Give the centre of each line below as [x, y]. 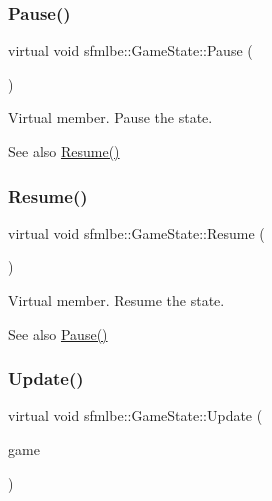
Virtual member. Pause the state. [110, 117]
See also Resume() [64, 151]
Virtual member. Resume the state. [116, 300]
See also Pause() [58, 333]
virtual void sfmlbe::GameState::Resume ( [136, 232]
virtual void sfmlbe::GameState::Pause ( [130, 50]
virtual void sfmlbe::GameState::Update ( [135, 415]
